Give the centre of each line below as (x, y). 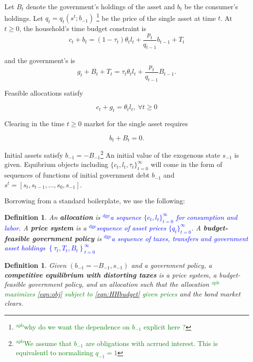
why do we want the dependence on (77, 326)
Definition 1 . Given (35, 265)
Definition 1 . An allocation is (52, 217)
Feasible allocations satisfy (44, 92)
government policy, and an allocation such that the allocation (118, 284)
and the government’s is (40, 60)
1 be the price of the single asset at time (156, 17)
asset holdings (25, 248)
